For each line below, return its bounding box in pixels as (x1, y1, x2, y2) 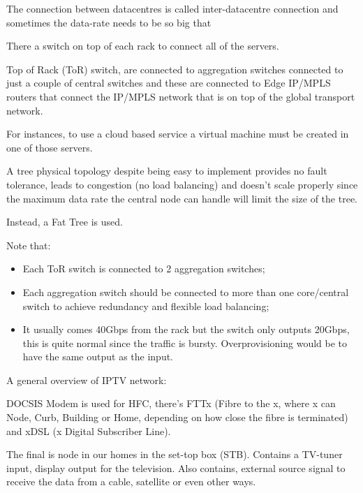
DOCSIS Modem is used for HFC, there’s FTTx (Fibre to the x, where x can (6, 396, 336, 411)
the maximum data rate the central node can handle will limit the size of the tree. (6, 191, 357, 205)
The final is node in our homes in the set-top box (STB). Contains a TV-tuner (6, 447, 343, 462)
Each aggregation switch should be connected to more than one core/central (22, 284, 349, 299)
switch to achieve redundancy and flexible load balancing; (22, 298, 269, 313)
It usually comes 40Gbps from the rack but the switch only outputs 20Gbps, (22, 322, 350, 337)
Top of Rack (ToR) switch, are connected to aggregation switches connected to (6, 61, 343, 76)
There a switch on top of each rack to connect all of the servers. (6, 38, 279, 53)
